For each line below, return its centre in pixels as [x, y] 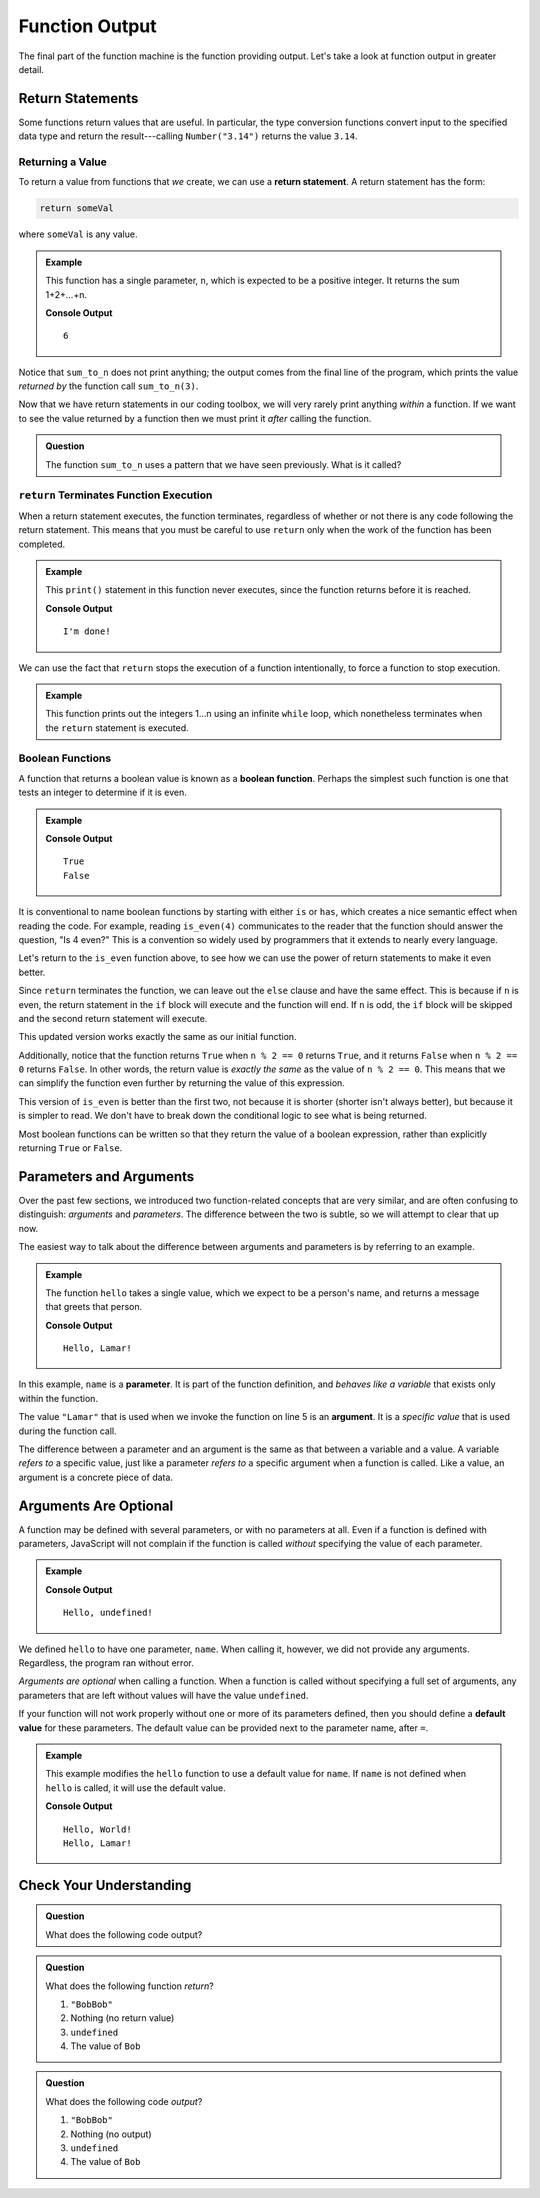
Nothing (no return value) [122, 2018]
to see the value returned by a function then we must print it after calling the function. [195, 418]
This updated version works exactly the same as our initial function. [157, 1037]
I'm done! [87, 631]
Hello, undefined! [108, 1613]
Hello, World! [97, 1829]
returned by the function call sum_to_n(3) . [108, 386]
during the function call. [67, 1431]
